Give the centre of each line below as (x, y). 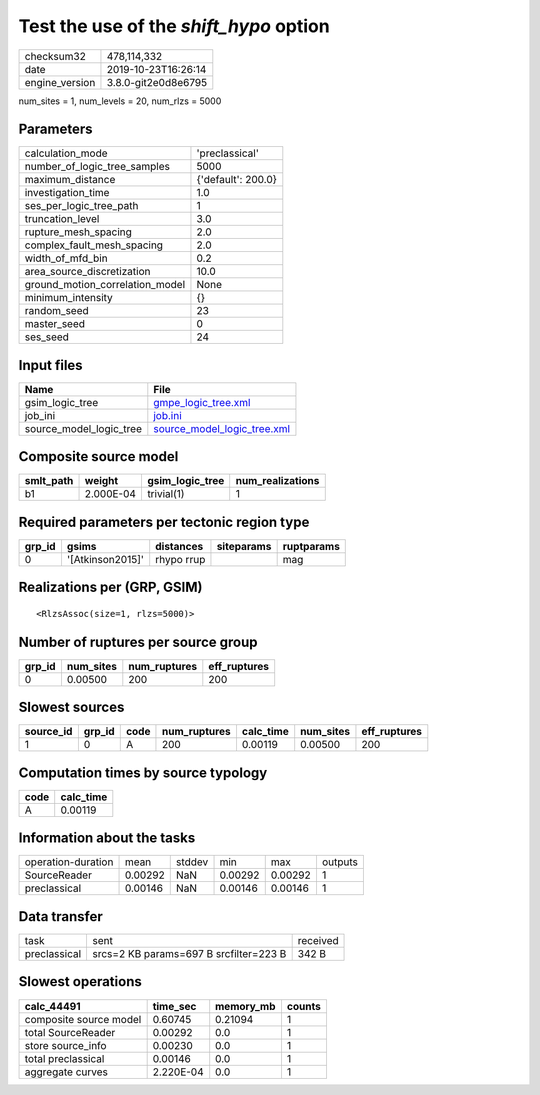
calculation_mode (66, 153)
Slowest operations (80, 981)
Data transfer (61, 916)
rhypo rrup (180, 559)
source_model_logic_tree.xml (221, 428)
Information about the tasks (107, 838)
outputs (340, 862)
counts (304, 1006)
